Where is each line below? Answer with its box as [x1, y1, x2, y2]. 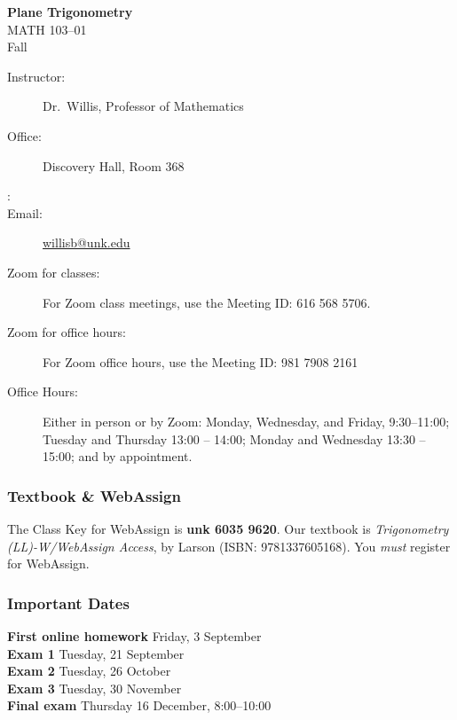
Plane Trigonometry [7, 3, 133, 20]
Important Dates [7, 591, 130, 614]
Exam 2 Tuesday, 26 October [7, 661, 171, 680]
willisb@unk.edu [43, 233, 130, 252]
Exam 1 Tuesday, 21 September [7, 644, 185, 662]
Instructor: [7, 67, 66, 85]
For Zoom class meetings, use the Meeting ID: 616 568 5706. [43, 293, 371, 311]
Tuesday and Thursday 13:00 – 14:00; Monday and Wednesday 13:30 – [43, 429, 426, 448]
